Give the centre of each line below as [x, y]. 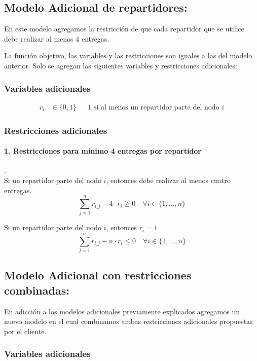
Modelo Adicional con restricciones [98, 275]
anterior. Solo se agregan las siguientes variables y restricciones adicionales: [121, 65]
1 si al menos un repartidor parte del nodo [154, 107]
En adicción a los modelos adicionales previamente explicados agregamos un [122, 311]
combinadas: [37, 290]
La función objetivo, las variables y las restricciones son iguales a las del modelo [128, 56]
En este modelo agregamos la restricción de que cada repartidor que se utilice [124, 29]
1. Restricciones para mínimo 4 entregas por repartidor [103, 151]
